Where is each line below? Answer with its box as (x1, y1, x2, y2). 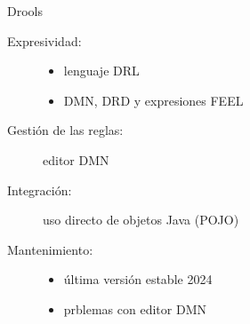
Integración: (7, 180, 72, 199)
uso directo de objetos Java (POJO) (43, 210, 239, 229)
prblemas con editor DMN (63, 299, 206, 318)
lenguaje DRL (63, 61, 140, 80)
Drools (7, 2, 43, 20)
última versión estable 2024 (63, 270, 213, 288)
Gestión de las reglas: (7, 121, 124, 139)
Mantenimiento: (7, 240, 93, 258)
